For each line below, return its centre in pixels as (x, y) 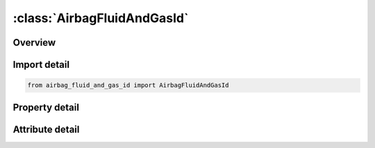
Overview (34, 43)
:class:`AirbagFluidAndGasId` (101, 18)
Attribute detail (46, 129)
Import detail (41, 65)
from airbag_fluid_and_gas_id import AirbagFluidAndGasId (128, 85)
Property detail (46, 107)
